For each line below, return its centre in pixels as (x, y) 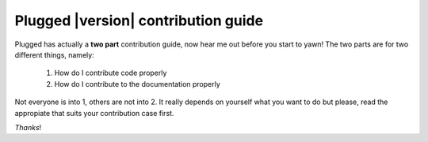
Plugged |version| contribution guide (139, 21)
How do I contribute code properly (111, 73)
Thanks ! (28, 127)
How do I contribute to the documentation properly (138, 84)
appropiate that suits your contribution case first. (94, 113)
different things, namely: (54, 54)
